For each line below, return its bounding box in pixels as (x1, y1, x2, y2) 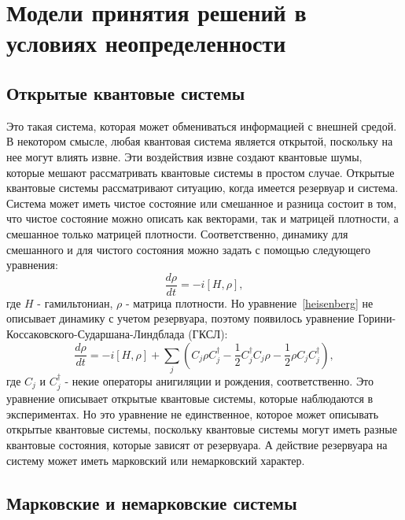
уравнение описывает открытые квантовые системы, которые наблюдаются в (6, 390, 374, 407)
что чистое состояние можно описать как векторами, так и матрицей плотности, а (6, 210, 399, 227)
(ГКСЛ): (188, 325, 228, 341)
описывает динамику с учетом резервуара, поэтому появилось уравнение (6, 310, 355, 326)
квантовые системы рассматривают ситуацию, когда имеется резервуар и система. (6, 179, 399, 196)
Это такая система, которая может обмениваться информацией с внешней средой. (6, 117, 397, 134)
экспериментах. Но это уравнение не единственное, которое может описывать (6, 405, 379, 422)
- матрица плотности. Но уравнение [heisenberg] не (125, 294, 374, 311)
